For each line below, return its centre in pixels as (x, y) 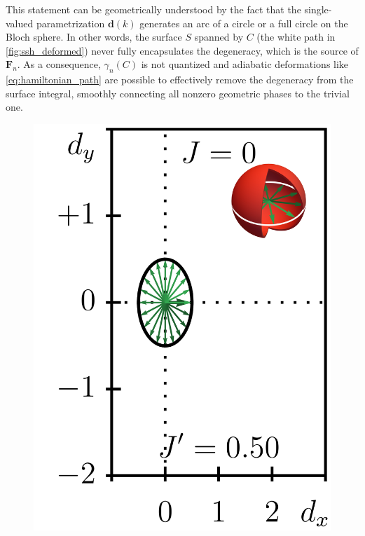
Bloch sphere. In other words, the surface (94, 37)
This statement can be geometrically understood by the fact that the (153, 9)
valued (20, 23)
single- (318, 9)
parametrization (70, 23)
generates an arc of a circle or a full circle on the (244, 23)
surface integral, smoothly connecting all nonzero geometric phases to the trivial (178, 93)
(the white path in (296, 37)
